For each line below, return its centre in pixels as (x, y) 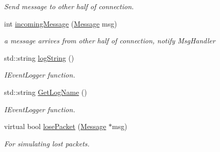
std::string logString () (39, 57)
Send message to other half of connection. (69, 6)
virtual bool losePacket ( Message (55, 126)
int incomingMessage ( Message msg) (61, 23)
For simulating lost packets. (47, 143)
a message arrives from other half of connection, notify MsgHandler (110, 41)
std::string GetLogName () (46, 92)
